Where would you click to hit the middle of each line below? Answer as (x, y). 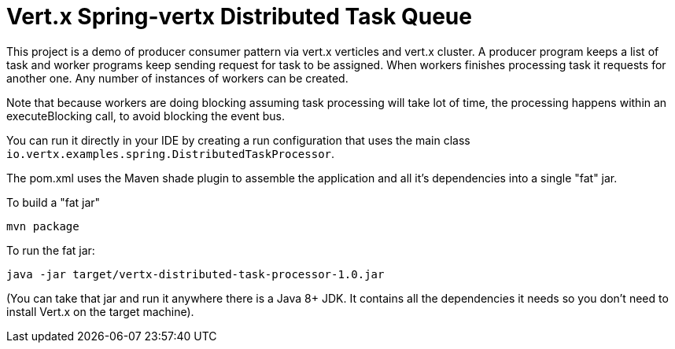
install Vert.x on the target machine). (100, 311)
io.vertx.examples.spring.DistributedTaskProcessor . (171, 153)
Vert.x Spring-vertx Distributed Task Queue (239, 17)
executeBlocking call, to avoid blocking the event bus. (146, 116)
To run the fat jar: (51, 250)
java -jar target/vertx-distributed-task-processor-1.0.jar (195, 274)
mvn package (43, 226)
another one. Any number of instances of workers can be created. (177, 78)
